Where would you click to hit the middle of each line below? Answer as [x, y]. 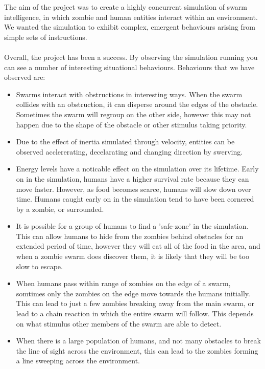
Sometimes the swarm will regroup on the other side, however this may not [134, 114]
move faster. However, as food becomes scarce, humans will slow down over [134, 189]
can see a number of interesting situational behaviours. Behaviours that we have [129, 67]
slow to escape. [39, 266]
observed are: [25, 77]
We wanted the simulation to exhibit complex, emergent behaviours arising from [130, 27]
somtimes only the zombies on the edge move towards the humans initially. [133, 293]
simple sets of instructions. [46, 37]
